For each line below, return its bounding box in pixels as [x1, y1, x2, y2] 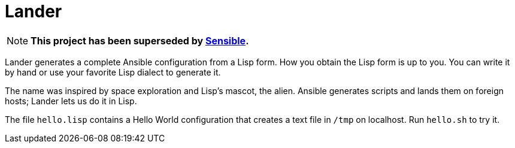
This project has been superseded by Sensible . [31, 34, 249, 47]
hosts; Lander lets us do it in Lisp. [5, 95, 137, 106]
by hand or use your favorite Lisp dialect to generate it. [5, 67, 221, 77]
